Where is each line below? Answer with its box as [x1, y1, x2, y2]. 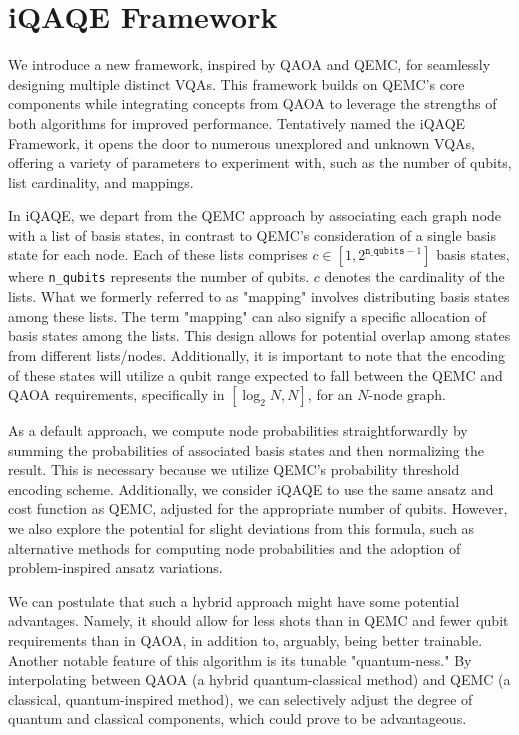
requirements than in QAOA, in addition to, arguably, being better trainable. [8, 630, 483, 651]
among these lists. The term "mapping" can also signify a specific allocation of [8, 305, 487, 326]
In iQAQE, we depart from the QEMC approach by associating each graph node [8, 205, 502, 226]
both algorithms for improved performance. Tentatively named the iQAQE [8, 112, 466, 133]
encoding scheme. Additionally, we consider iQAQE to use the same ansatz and [8, 478, 494, 499]
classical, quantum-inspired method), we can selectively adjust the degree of [8, 688, 473, 709]
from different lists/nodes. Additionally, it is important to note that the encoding [8, 344, 506, 365]
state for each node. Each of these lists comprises [8, 244, 308, 265]
